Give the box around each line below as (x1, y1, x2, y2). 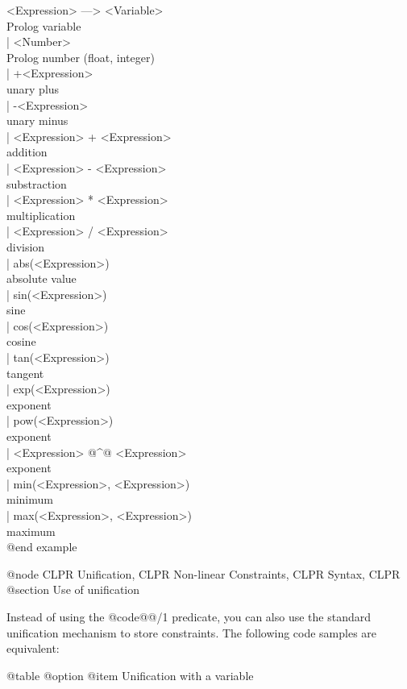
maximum (6, 522, 56, 539)
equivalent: (6, 640, 60, 657)
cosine (6, 333, 36, 350)
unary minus (6, 112, 69, 129)
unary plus (6, 80, 60, 97)
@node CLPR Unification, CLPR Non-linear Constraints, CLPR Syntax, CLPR (6, 565, 401, 582)
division (6, 238, 45, 255)
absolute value (6, 270, 77, 287)
